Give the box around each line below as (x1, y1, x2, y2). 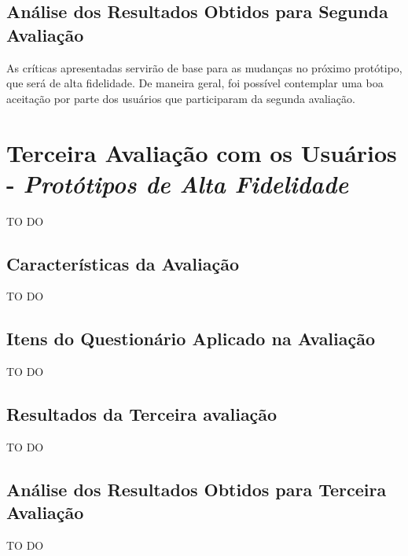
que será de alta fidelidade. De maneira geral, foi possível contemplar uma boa (6, 75, 384, 91)
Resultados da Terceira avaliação (6, 402, 278, 426)
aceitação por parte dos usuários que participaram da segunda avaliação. (6, 90, 355, 106)
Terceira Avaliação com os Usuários (6, 136, 397, 168)
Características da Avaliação (6, 251, 239, 275)
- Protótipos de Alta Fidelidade (6, 167, 349, 200)
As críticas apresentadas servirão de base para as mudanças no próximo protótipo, (6, 59, 402, 75)
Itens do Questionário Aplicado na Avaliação (6, 326, 376, 351)
